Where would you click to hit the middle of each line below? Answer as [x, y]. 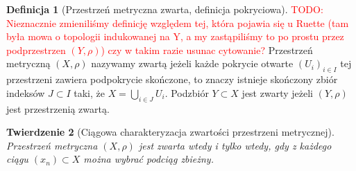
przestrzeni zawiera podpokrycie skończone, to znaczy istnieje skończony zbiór [172, 79]
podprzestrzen [36, 49]
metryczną [28, 63]
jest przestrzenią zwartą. [58, 108]
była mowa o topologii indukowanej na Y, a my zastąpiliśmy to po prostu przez [175, 36]
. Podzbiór [187, 92]
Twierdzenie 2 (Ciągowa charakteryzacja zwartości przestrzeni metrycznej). [170, 132]
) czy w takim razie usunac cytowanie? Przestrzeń [207, 49]
